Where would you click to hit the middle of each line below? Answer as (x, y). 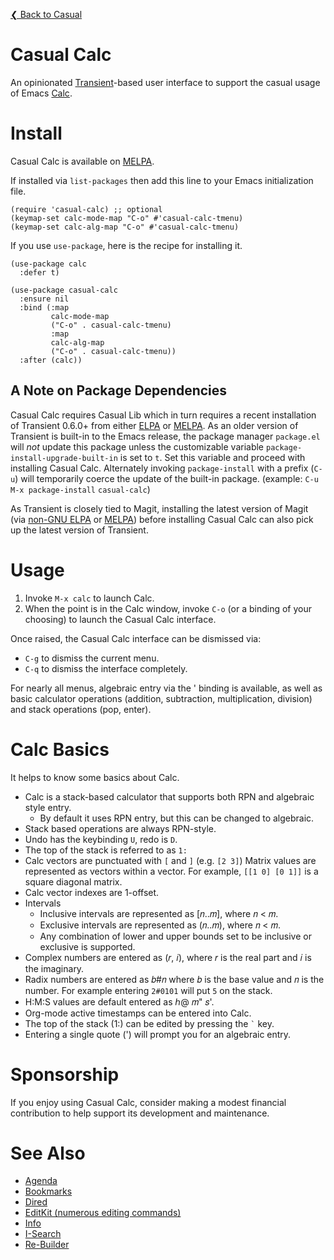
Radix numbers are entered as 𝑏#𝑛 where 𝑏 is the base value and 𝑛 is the (174, 979)
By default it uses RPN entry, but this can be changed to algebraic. (177, 818)
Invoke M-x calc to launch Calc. (89, 598)
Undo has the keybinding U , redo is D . (101, 839)
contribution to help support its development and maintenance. (140, 1113)
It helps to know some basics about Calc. (95, 777)
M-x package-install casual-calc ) (80, 489)
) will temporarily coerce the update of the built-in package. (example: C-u (166, 478)
